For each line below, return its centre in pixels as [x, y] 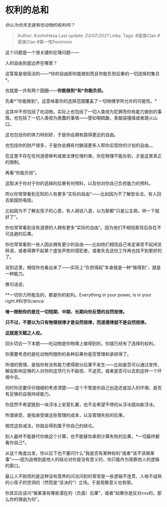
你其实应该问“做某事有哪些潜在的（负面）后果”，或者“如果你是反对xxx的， [81, 493]
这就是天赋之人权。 [25, 333]
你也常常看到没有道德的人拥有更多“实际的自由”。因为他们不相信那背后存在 [81, 227]
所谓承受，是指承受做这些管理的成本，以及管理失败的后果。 [66, 415]
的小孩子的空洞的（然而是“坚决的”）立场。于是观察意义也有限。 [70, 482]
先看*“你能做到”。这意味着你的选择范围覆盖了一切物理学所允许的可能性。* [81, 101]
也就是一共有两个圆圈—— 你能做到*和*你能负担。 [55, 90]
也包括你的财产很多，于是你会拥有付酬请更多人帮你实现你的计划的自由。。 [80, 145]
